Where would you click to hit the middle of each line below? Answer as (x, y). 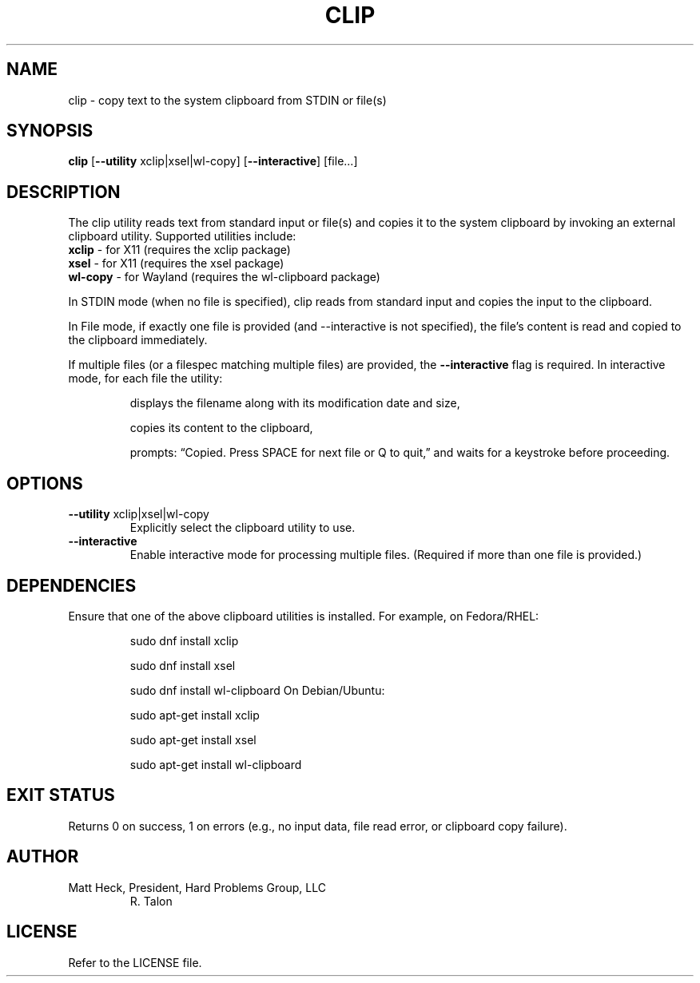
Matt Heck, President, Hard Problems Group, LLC (197, 887)
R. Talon (151, 901)
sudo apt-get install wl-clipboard (216, 764)
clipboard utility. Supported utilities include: (182, 236)
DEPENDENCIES (72, 585)
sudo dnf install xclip (184, 640)
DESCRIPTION (64, 192)
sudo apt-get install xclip (195, 715)
